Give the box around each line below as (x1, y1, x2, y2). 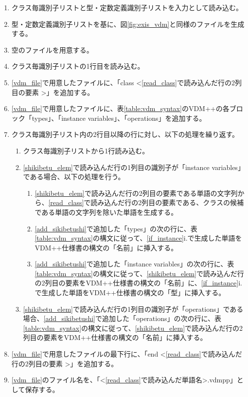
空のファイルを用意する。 (11, 44, 93, 55)
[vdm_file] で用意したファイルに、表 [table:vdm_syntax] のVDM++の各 (11, 103, 230, 113)
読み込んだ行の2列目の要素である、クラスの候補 (90, 197, 244, 208)
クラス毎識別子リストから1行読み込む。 (23, 145, 149, 155)
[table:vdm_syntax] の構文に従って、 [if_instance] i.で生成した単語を (35, 233, 242, 243)
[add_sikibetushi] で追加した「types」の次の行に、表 (35, 223, 197, 233)
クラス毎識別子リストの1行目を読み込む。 (11, 61, 144, 71)
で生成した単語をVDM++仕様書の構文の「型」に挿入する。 (35, 287, 226, 298)
